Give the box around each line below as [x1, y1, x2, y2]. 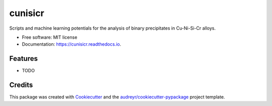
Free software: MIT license [22, 34, 78, 40]
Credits [9, 81, 33, 89]
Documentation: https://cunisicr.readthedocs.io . [22, 41, 121, 47]
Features [9, 54, 38, 63]
